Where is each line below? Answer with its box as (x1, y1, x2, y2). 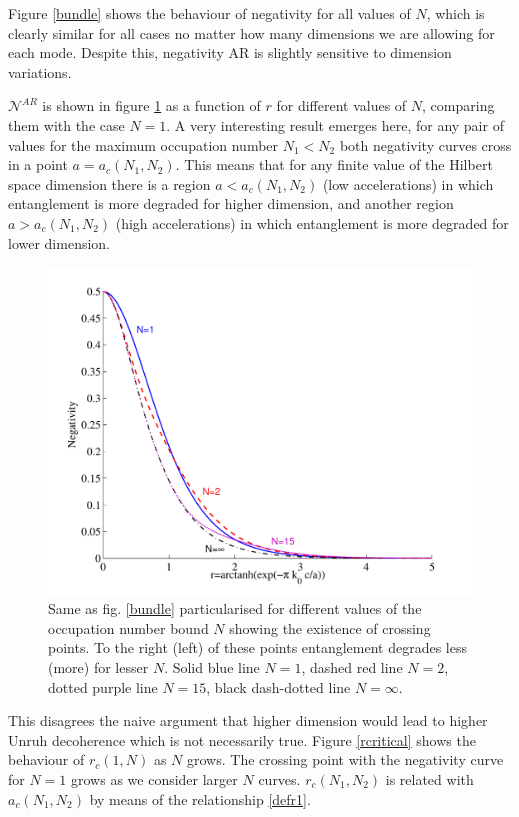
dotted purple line (48, 676, 158, 697)
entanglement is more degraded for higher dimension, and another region (8, 193, 454, 214)
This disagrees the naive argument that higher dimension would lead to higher (8, 710, 488, 731)
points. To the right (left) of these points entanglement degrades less (48, 637, 467, 658)
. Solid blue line (164, 657, 260, 678)
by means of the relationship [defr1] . (89, 788, 311, 809)
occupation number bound (48, 617, 209, 638)
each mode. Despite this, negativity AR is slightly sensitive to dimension (8, 42, 452, 63)
